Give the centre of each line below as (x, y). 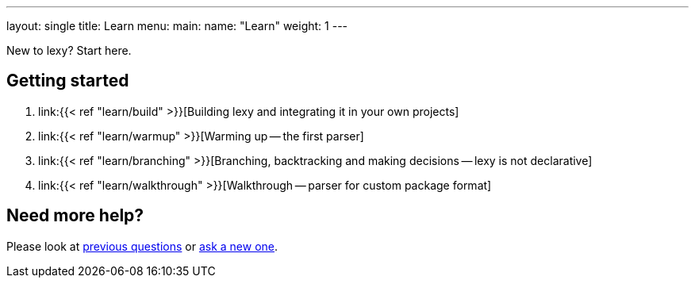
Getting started (68, 81)
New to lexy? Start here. (69, 50)
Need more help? (75, 216)
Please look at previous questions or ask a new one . (142, 246)
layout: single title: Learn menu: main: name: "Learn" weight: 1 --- (177, 26)
